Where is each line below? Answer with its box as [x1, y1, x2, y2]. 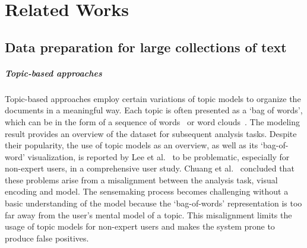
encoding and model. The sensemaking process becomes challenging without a [5, 185, 289, 198]
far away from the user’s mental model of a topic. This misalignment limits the [5, 208, 292, 221]
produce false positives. [5, 231, 89, 244]
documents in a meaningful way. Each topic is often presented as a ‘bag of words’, [5, 104, 303, 116]
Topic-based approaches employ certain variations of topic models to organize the [5, 92, 301, 104]
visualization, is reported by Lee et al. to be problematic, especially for [27, 150, 290, 163]
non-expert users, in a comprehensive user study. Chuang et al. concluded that [5, 162, 295, 174]
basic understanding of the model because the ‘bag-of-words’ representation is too [5, 197, 302, 209]
